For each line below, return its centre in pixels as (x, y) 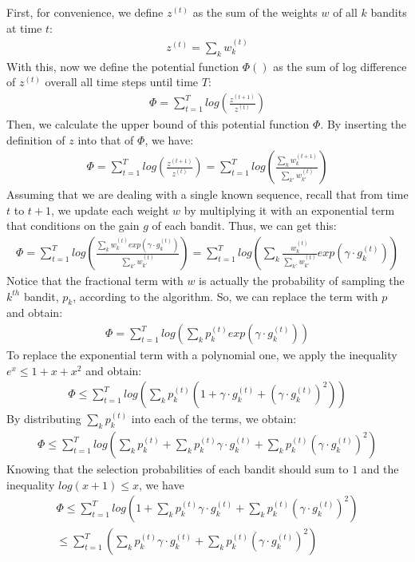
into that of (106, 139)
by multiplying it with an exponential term (289, 210)
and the (380, 469)
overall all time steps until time (122, 82)
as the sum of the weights (255, 12)
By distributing (44, 419)
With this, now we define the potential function (123, 66)
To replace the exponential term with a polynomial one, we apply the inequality (202, 355)
